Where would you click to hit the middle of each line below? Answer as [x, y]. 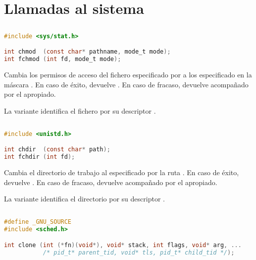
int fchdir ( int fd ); [40, 157]
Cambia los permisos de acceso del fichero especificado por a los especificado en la [128, 75]
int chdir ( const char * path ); [57, 150]
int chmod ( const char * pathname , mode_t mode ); [87, 52]
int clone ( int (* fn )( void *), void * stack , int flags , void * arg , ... [123, 245]
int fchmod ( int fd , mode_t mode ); [63, 59]
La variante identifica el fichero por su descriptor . [80, 110]
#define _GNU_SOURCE [38, 222]
